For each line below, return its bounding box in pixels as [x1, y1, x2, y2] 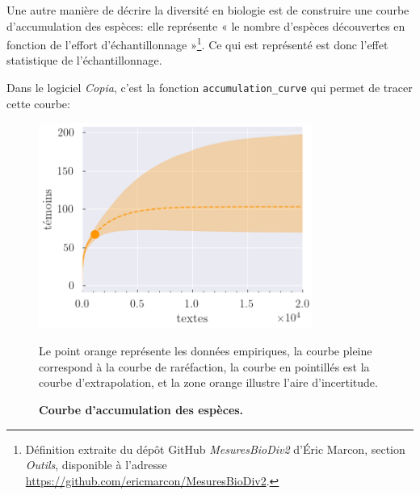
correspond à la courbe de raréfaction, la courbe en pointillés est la [39, 358, 370, 375]
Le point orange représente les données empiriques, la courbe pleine [39, 342, 372, 359]
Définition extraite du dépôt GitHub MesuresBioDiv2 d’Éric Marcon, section [25, 440, 405, 457]
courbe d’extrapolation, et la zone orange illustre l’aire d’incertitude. [39, 374, 378, 391]
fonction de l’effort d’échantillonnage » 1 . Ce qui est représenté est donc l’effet [6, 34, 388, 52]
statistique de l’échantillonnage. [6, 52, 162, 69]
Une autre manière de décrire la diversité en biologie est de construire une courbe [6, 2, 409, 18]
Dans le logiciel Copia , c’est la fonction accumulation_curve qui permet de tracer [6, 79, 413, 96]
